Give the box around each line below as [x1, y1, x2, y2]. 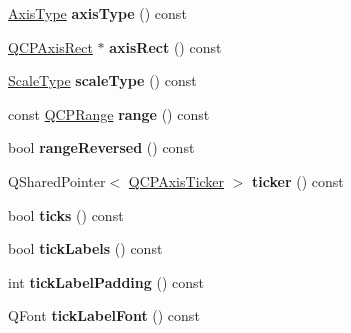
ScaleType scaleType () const [8, 70, 197, 91]
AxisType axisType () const [8, 3, 187, 23]
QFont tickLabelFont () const [8, 305, 200, 326]
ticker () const [252, 170, 344, 191]
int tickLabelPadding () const [8, 271, 205, 292]
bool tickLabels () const [8, 238, 163, 259]
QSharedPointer [8, 170, 106, 191]
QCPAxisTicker [128, 170, 225, 191]
